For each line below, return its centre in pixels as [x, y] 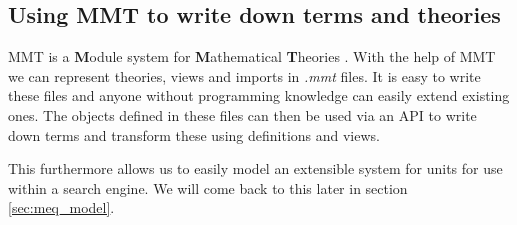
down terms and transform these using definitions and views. [194, 134]
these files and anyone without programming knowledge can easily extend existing [259, 95]
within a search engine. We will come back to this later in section [208, 187]
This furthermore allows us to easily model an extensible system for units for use [255, 168]
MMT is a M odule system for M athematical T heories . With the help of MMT [252, 56]
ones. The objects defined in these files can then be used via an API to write [242, 114]
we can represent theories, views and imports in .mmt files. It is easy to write [244, 75]
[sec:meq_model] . [61, 207]
